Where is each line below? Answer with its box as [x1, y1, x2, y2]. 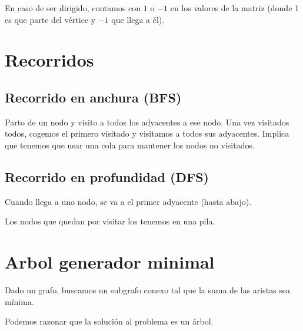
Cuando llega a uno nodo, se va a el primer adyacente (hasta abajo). [5, 195, 252, 207]
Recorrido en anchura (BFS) [5, 88, 182, 106]
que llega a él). [111, 13, 165, 25]
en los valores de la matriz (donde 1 [170, 2, 299, 14]
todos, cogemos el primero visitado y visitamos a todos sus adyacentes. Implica [5, 127, 289, 140]
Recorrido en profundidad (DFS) [5, 167, 209, 186]
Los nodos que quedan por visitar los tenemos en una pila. [5, 215, 215, 227]
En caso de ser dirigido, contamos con [5, 2, 141, 14]
